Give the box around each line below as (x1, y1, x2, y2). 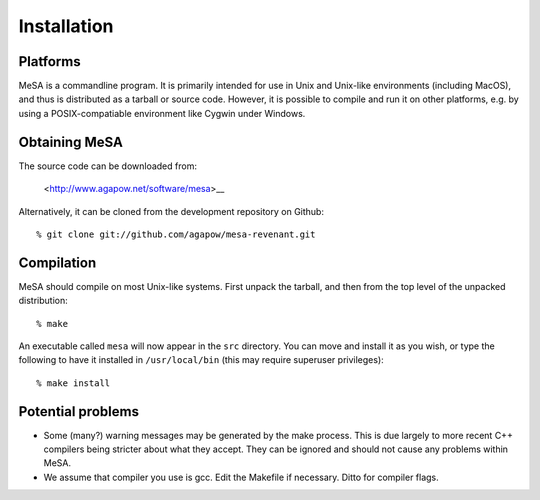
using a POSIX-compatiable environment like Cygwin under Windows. (18, 107, 306, 119)
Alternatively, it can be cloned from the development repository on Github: (18, 205, 325, 217)
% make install (36, 377, 111, 389)
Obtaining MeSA (18, 133, 124, 150)
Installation (18, 15, 114, 37)
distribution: (18, 295, 69, 307)
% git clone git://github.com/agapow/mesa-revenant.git (36, 228, 316, 240)
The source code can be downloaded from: (18, 160, 197, 172)
